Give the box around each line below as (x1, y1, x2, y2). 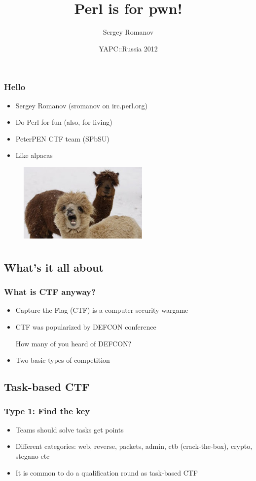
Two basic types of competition (15, 355, 110, 365)
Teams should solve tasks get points (15, 424, 124, 434)
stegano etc (15, 450, 50, 461)
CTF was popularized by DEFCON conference (15, 321, 156, 332)
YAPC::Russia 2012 (99, 43, 158, 53)
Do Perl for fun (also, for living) (15, 117, 112, 127)
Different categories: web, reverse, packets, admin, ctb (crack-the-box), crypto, (15, 441, 253, 451)
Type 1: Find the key (4, 405, 90, 417)
